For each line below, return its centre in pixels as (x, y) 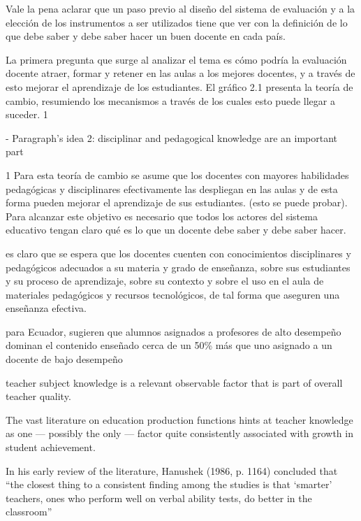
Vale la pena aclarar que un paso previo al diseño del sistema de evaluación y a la (180, 8)
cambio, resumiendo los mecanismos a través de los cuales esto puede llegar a (170, 100)
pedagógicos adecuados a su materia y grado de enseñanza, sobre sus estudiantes (178, 267)
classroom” (29, 512)
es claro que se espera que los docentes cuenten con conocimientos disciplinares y (178, 253)
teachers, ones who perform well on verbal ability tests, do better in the (159, 498)
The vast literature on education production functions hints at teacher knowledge (179, 419)
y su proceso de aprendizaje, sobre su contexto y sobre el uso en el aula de (165, 281)
